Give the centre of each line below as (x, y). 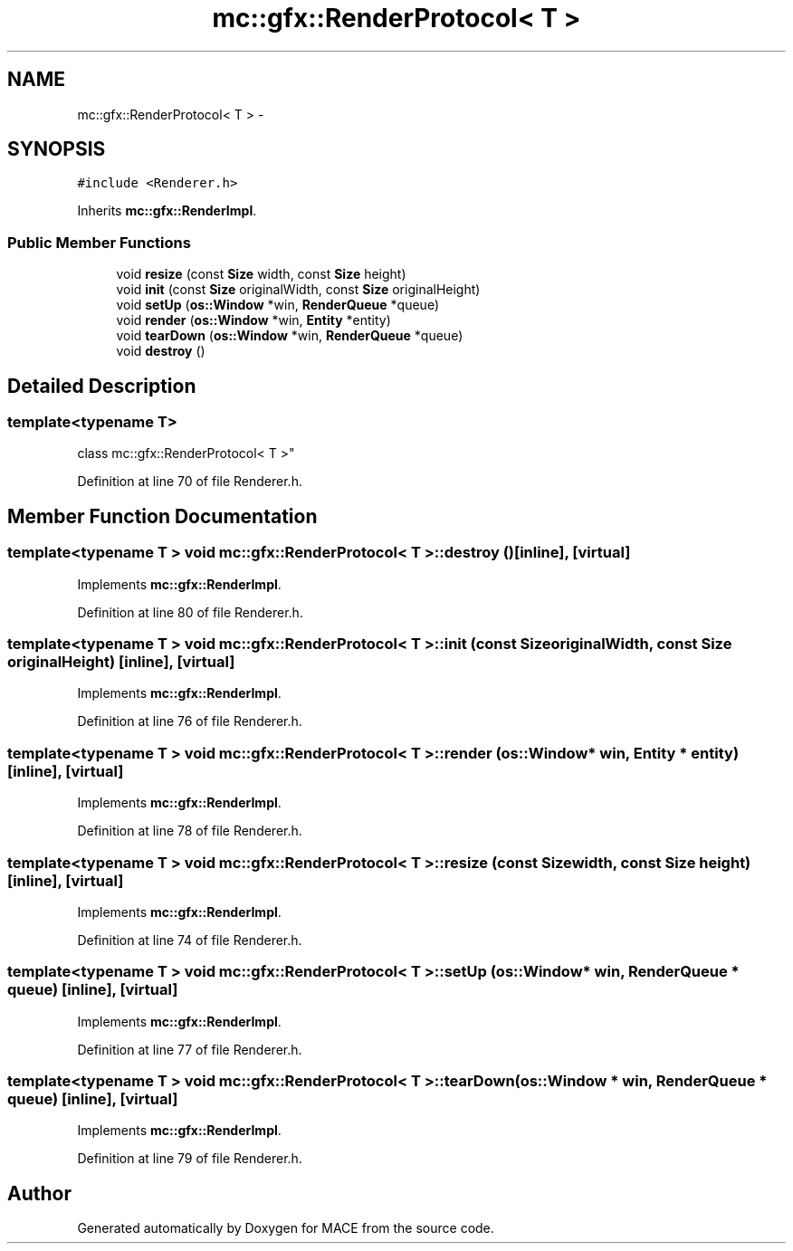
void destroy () (161, 351)
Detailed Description (102, 386)
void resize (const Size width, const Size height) (261, 274)
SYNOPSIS (57, 149)
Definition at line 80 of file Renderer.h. (190, 612)
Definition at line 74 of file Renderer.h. (190, 940)
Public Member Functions (99, 242)
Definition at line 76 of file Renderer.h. (190, 721)
